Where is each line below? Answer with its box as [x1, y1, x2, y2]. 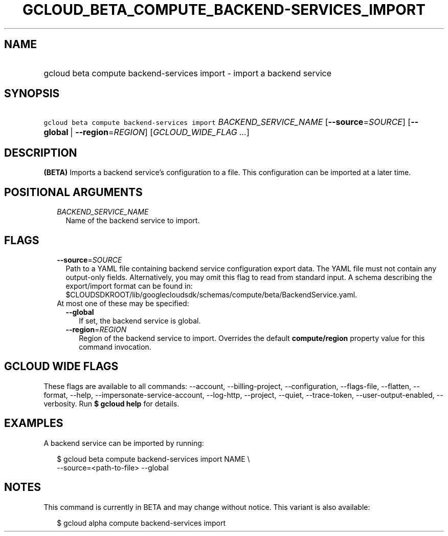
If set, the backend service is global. [79, 316, 201, 325]
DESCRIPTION [4, 146, 77, 159]
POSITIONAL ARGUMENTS [4, 185, 143, 199]
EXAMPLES [4, 417, 63, 430]
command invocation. [79, 342, 151, 351]
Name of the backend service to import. [65, 216, 200, 225]
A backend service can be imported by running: [43, 438, 204, 447]
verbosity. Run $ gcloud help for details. [43, 399, 180, 408]
